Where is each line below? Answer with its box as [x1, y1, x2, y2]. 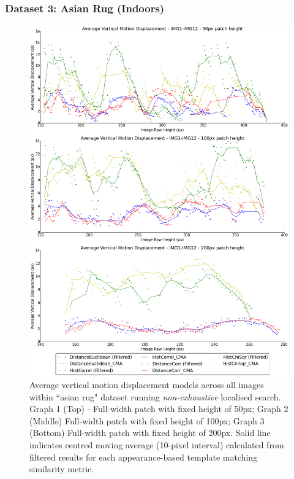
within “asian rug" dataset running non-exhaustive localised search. [29, 390, 281, 403]
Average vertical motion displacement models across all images [29, 378, 264, 391]
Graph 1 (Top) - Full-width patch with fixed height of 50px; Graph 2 [29, 402, 288, 415]
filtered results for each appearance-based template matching [29, 450, 258, 463]
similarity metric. [29, 462, 94, 475]
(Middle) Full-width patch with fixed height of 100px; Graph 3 [29, 414, 265, 427]
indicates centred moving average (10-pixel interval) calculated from [29, 438, 284, 451]
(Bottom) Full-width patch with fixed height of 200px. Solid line [29, 426, 271, 439]
